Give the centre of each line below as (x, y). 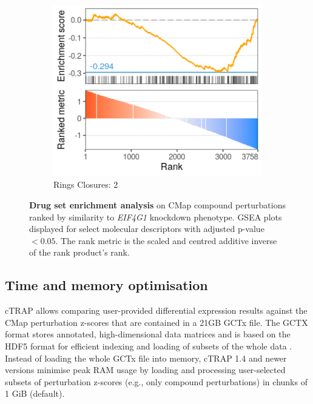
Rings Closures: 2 (86, 184)
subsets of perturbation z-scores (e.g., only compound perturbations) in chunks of (156, 381)
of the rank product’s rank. (79, 252)
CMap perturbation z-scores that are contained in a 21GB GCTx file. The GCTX (156, 322)
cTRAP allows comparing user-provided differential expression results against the (156, 310)
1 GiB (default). (35, 393)
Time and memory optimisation (106, 285)
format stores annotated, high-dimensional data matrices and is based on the (148, 334)
